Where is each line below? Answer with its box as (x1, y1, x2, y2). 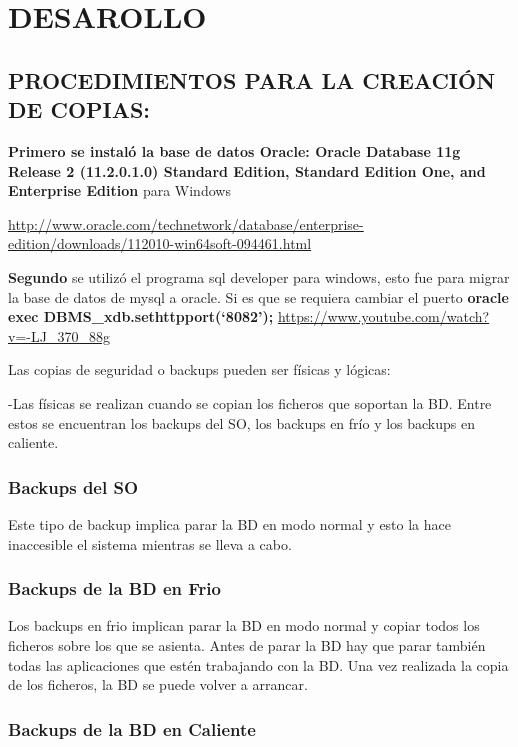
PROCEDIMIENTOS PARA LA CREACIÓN (8, 64, 496, 95)
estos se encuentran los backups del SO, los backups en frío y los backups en (8, 412, 476, 433)
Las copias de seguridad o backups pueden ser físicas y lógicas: (8, 359, 391, 380)
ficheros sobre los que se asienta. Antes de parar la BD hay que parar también (8, 634, 486, 655)
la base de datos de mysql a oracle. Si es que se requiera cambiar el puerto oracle (8, 286, 509, 307)
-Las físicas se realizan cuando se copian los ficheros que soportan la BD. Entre (8, 392, 492, 413)
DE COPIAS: (8, 94, 151, 125)
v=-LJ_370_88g (8, 325, 110, 346)
